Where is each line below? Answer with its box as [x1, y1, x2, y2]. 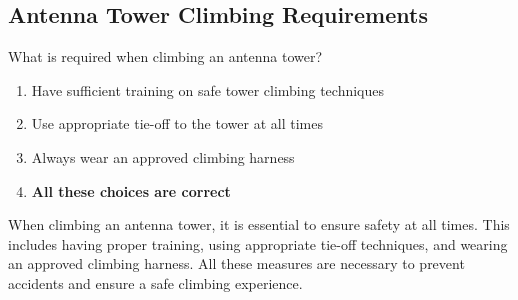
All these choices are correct [31, 180, 231, 201]
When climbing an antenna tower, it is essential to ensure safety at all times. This [8, 214, 510, 235]
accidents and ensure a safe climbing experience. [8, 272, 303, 293]
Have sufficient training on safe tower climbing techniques [31, 79, 385, 100]
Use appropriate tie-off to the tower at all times [31, 113, 323, 134]
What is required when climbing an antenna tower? [8, 46, 323, 67]
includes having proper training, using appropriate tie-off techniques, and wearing [8, 233, 508, 254]
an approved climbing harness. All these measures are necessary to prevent [8, 253, 465, 274]
